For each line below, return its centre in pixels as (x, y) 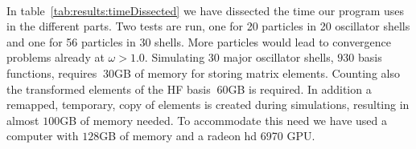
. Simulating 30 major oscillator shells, (239, 57)
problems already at (56, 57)
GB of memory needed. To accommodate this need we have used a (223, 120)
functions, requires (52, 72)
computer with (43, 136)
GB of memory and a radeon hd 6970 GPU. (207, 136)
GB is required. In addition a (300, 89)
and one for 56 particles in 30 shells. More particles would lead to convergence (199, 41)
